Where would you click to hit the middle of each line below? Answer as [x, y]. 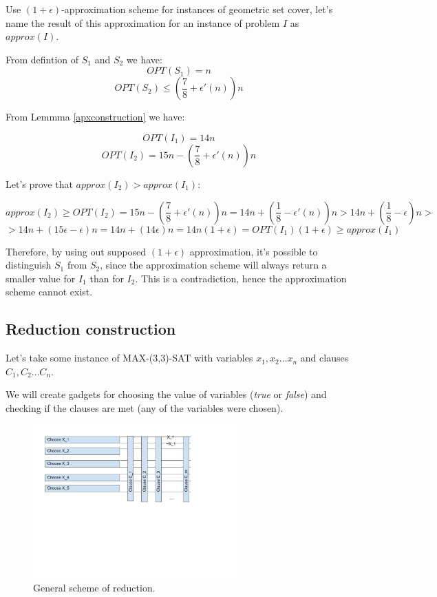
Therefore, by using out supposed [76, 251]
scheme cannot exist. [49, 292]
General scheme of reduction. [94, 587]
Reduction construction [91, 329]
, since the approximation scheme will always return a [213, 265]
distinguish [29, 265]
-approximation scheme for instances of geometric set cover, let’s [197, 9]
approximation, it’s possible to [254, 251]
